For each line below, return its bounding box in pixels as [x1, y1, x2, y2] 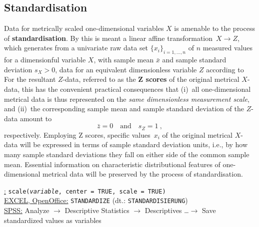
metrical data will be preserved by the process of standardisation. [42, 169, 243, 179]
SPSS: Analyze [4, 205, 49, 216]
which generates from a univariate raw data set [4, 42, 148, 53]
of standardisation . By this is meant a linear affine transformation [4, 32, 213, 43]
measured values [202, 42, 253, 53]
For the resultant [4, 74, 56, 84]
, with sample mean [93, 54, 154, 65]
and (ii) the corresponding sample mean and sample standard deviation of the [4, 103, 244, 114]
